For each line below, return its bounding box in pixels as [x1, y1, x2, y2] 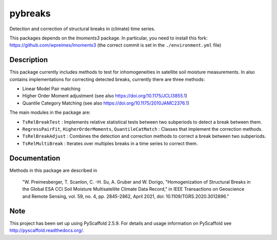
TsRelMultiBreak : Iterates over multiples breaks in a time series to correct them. [22, 140, 198, 146]
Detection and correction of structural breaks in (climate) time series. [9, 26, 156, 32]
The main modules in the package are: [9, 109, 91, 115]
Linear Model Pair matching [22, 86, 81, 92]
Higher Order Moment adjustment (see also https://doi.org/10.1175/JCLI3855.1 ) [22, 93, 187, 99]
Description [9, 55, 48, 64]
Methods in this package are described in [9, 167, 97, 173]
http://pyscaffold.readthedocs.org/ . [9, 227, 84, 233]
